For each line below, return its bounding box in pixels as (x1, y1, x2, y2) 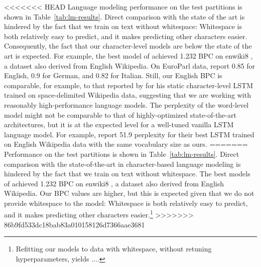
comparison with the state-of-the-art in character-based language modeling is (4, 158, 241, 169)
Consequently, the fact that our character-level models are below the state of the (4, 41, 252, 51)
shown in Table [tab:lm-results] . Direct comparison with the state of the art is (4, 11, 245, 22)
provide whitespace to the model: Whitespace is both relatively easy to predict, (4, 197, 248, 208)
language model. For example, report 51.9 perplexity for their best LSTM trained (4, 129, 254, 139)
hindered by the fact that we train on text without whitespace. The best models (4, 168, 250, 179)
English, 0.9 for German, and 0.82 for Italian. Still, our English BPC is (4, 70, 222, 81)
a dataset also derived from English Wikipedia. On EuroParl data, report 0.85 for (4, 60, 255, 71)
